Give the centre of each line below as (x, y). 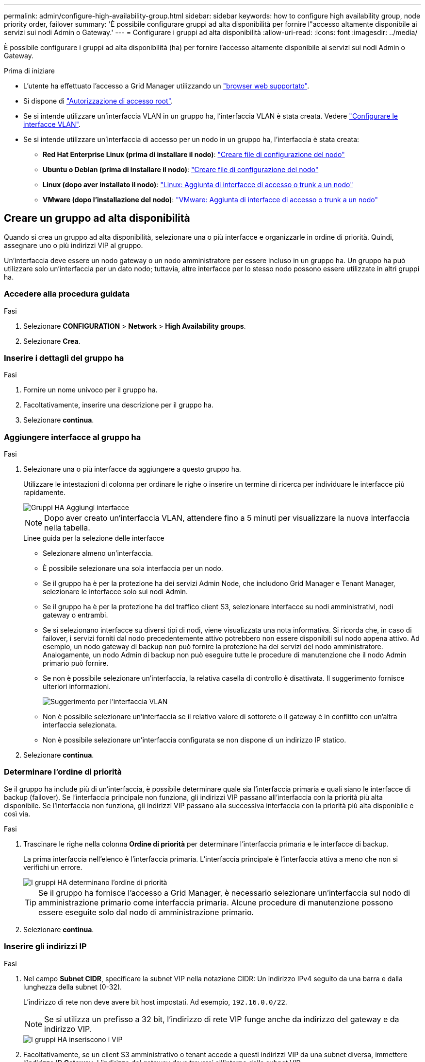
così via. (17, 814)
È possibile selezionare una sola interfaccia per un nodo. (133, 568)
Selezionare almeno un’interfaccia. (98, 553)
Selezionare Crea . (52, 341)
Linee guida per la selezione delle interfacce (94, 538)
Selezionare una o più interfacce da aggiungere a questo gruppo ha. (132, 469)
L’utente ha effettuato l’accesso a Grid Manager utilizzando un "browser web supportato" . (166, 86)
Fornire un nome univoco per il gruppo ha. (90, 390)
